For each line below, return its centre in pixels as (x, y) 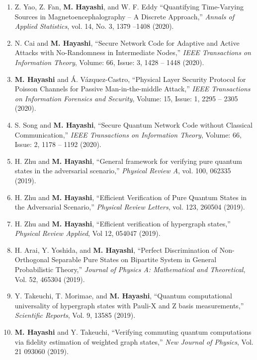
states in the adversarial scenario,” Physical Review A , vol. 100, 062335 (123, 171)
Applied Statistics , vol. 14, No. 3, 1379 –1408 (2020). (94, 26)
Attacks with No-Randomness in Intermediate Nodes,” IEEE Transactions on (133, 52)
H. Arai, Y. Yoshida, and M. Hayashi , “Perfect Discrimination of (116, 250)
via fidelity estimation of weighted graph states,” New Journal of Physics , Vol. (134, 341)
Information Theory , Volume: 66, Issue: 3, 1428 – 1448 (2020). (109, 62)
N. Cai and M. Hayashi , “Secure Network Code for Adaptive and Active (127, 42)
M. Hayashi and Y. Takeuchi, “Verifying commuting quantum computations (133, 332)
